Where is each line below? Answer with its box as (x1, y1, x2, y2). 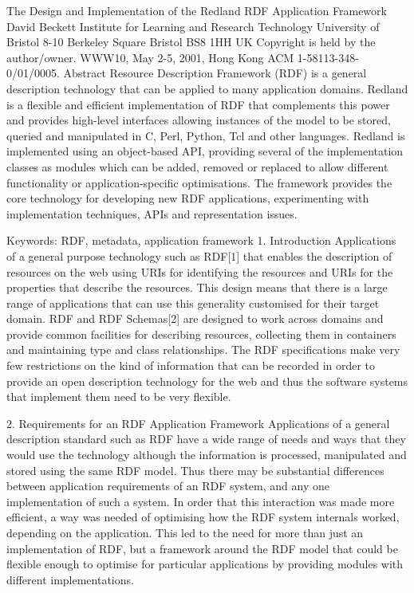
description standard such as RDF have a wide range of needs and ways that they (6, 430, 406, 447)
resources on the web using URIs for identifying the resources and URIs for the (6, 263, 393, 280)
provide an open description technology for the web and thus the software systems (6, 372, 408, 389)
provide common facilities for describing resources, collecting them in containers (6, 325, 396, 342)
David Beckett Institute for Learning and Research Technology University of (6, 18, 380, 34)
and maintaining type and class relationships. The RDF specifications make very (6, 341, 400, 358)
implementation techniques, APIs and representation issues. (6, 205, 298, 222)
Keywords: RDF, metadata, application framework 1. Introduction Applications (6, 232, 396, 249)
